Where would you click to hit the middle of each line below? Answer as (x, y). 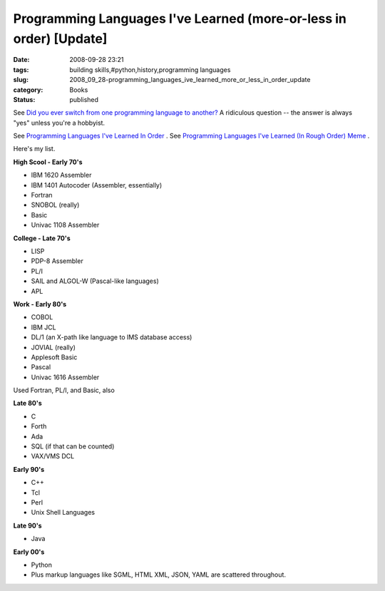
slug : (21, 80)
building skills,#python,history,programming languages (150, 70)
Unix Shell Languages (63, 513)
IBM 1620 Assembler (61, 175)
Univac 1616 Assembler (65, 377)
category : (28, 90)
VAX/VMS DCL (53, 456)
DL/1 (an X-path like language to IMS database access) (112, 337)
